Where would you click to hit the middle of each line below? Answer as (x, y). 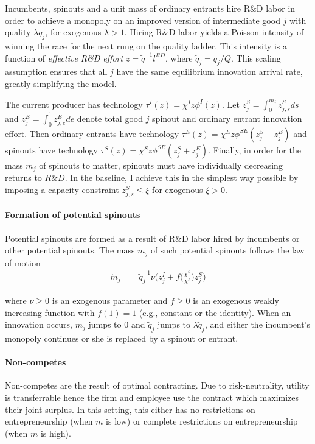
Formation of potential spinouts (73, 215)
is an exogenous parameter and (110, 300)
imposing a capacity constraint (62, 189)
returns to (23, 178)
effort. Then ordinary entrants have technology (92, 133)
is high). (56, 433)
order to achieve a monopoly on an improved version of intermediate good (143, 20)
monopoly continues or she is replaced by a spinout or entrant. (122, 338)
